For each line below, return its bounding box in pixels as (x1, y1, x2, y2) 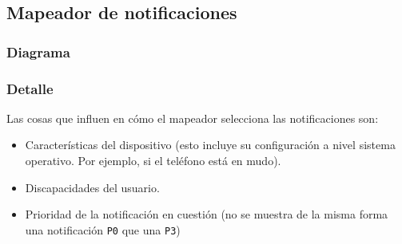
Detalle (6, 78, 54, 98)
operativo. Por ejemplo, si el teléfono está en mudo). (25, 152, 281, 169)
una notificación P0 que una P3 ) (25, 221, 181, 238)
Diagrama (6, 41, 70, 61)
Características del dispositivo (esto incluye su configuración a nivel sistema (25, 136, 396, 153)
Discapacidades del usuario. (25, 179, 160, 195)
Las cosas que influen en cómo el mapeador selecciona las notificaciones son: (6, 109, 379, 126)
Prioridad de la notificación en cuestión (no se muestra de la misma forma (25, 206, 388, 222)
